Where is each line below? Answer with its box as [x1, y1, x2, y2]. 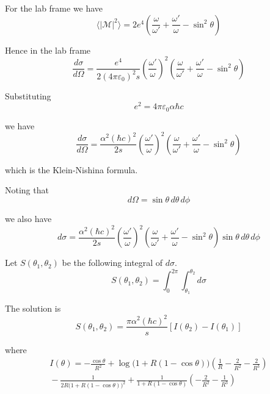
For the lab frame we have [5, 2, 103, 14]
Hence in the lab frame [5, 43, 91, 56]
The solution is [5, 302, 61, 315]
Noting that [5, 184, 49, 196]
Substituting [5, 89, 51, 102]
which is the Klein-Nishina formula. [5, 163, 138, 176]
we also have [5, 212, 52, 225]
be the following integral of [62, 256, 163, 269]
